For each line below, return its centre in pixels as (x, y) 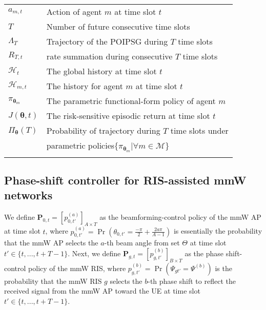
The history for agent (85, 86)
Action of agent (74, 12)
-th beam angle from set (142, 243)
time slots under (199, 130)
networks (28, 195)
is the (223, 268)
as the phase (204, 253)
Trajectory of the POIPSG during (107, 41)
